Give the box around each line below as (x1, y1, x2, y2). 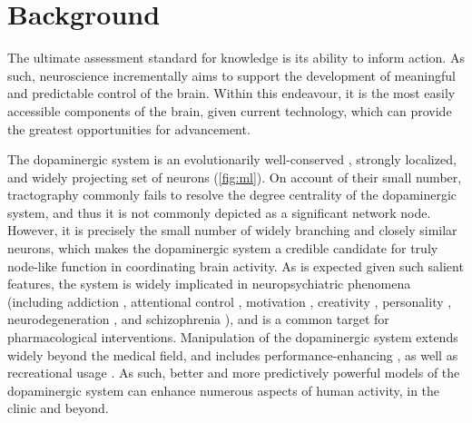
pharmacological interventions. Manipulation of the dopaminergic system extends (7, 328, 458, 347)
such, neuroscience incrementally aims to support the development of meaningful (7, 65, 456, 84)
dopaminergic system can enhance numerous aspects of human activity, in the (7, 380, 440, 399)
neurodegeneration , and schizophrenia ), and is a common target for (7, 310, 389, 329)
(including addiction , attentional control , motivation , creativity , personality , (7, 291, 452, 310)
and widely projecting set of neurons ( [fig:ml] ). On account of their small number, (7, 167, 462, 186)
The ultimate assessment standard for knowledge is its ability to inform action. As (7, 48, 465, 67)
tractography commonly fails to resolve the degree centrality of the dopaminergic (7, 185, 457, 204)
